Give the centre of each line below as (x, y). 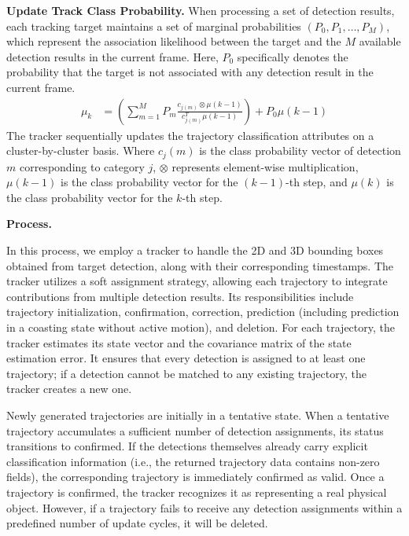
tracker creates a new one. (69, 389)
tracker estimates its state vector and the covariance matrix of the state (179, 342)
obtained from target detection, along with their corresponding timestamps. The (200, 265)
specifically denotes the (293, 56)
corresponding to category (82, 166)
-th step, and (317, 182)
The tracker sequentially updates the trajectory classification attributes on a (190, 135)
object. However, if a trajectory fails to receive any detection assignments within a (204, 507)
